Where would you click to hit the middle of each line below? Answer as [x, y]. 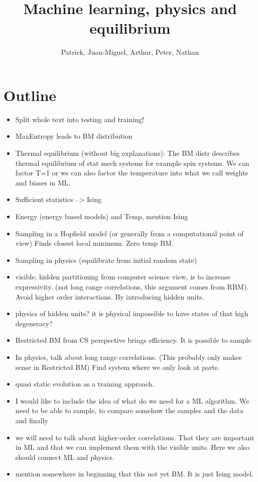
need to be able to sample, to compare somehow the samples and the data [129, 410]
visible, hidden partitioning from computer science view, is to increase [123, 277]
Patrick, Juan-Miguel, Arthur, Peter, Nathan [130, 52]
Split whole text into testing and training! [80, 119]
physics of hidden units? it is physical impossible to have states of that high [132, 313]
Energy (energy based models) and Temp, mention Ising [102, 216]
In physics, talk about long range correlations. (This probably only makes [128, 357]
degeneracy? [34, 323]
